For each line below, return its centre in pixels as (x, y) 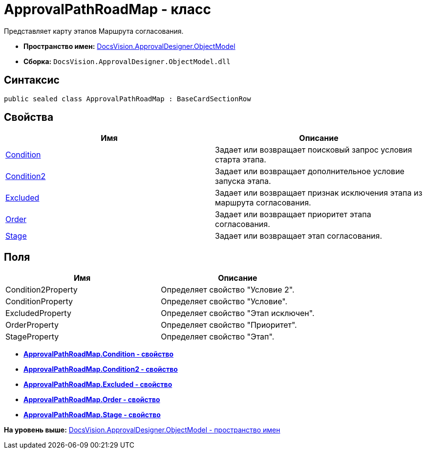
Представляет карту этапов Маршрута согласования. (94, 31)
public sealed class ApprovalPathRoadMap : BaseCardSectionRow (128, 99)
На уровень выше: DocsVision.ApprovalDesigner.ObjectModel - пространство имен (142, 430)
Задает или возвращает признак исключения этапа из (319, 193)
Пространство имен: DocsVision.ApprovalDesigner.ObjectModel (129, 46)
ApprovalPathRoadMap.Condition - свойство (99, 354)
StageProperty (32, 337)
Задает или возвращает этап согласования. (298, 236)
